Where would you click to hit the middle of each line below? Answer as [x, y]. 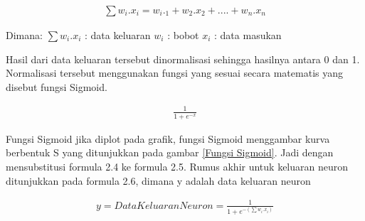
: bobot [183, 35]
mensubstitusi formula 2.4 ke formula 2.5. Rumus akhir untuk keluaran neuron [177, 166]
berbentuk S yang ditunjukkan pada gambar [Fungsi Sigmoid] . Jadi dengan [170, 152]
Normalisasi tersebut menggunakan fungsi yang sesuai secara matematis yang [174, 73]
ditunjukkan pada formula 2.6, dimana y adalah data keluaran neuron [158, 180]
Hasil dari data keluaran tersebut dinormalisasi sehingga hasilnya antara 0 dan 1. [183, 59]
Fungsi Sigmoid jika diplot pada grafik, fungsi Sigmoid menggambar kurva [168, 138]
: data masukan [248, 35]
